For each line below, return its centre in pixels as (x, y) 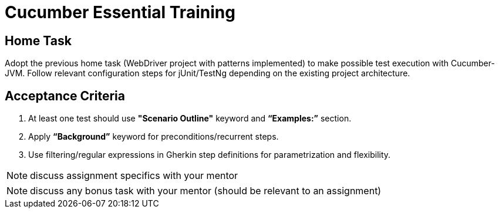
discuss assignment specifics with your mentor (134, 176)
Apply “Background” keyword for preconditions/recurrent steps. (154, 137)
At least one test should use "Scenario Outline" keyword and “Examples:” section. (190, 119)
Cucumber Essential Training (120, 12)
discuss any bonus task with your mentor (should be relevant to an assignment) (206, 191)
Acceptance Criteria (65, 96)
